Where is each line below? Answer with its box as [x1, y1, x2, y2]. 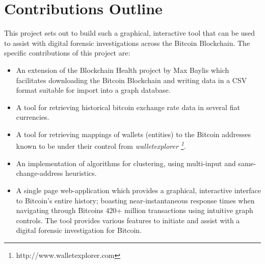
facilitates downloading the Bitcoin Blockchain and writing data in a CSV [16, 74, 247, 85]
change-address [16, 168, 63, 178]
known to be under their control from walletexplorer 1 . [16, 139, 186, 151]
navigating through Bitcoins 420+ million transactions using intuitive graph [16, 205, 253, 216]
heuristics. [65, 168, 97, 178]
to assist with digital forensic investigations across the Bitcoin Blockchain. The [4, 37, 250, 48]
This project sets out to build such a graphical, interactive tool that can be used [4, 28, 255, 38]
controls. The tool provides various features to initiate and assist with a [16, 215, 240, 225]
